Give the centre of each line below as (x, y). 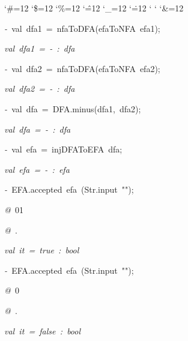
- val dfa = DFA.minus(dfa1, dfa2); (73, 108)
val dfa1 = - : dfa (40, 48)
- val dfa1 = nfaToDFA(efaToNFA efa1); (82, 28)
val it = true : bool (42, 250)
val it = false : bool (43, 330)
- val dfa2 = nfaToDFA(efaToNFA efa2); (82, 68)
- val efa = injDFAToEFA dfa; (63, 149)
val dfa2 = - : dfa (40, 89)
